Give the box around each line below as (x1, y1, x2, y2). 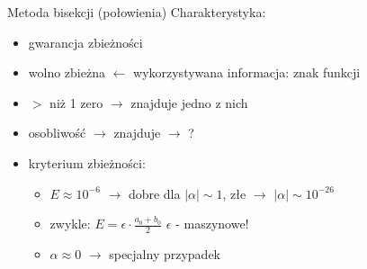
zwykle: (49, 214, 91, 233)
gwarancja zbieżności (28, 32, 143, 51)
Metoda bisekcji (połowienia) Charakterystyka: (7, 3, 266, 21)
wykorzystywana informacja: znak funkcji (133, 63, 361, 82)
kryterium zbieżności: (28, 153, 146, 172)
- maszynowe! (175, 214, 249, 233)
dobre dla (128, 184, 181, 202)
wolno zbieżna (28, 63, 105, 82)
